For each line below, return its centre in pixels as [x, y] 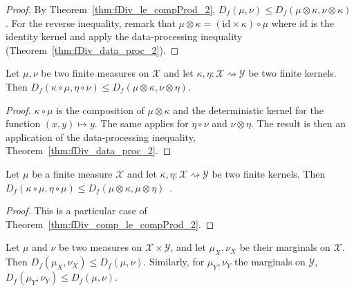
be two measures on [101, 247]
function [23, 123]
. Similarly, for [174, 262]
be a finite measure [72, 173]
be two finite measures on [95, 73]
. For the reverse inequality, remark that [91, 22]
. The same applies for [141, 123]
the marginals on [270, 262]
